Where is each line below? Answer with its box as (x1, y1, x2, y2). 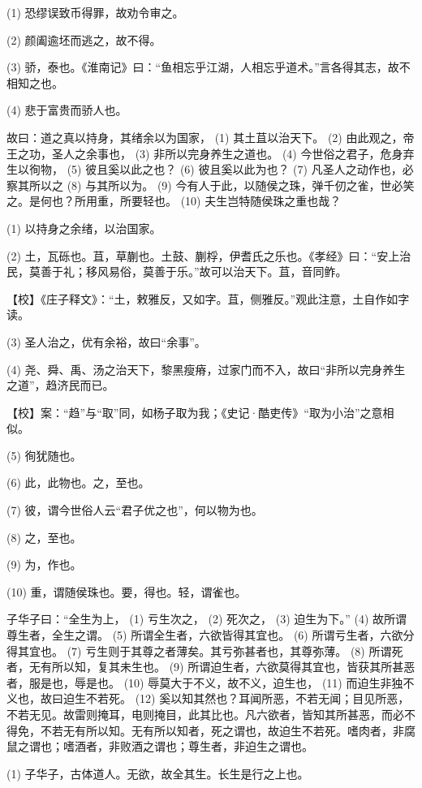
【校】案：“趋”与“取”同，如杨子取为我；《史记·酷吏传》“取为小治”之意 (6, 403, 383, 420)
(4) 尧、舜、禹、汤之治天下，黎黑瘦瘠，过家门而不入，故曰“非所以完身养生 (6, 360, 406, 377)
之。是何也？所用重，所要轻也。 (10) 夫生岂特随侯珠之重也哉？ (6, 192, 342, 209)
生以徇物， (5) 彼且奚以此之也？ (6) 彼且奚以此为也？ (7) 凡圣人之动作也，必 (6, 161, 414, 178)
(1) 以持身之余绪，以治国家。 (6, 219, 161, 236)
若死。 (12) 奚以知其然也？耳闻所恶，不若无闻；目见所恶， (97, 690, 410, 707)
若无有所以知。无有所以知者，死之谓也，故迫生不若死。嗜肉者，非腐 (51, 721, 416, 738)
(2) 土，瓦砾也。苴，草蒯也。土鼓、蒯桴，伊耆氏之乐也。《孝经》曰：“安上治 (6, 247, 411, 264)
